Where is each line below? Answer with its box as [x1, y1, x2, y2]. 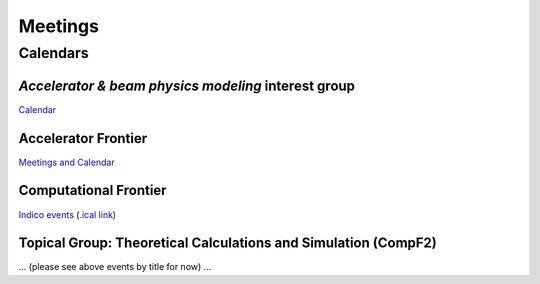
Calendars [18, 44, 89, 62]
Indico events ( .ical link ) [18, 208, 117, 220]
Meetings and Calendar [18, 156, 115, 168]
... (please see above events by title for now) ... [18, 261, 212, 273]
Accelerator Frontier [18, 130, 148, 147]
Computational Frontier [18, 182, 167, 199]
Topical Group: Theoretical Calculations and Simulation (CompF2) [18, 235, 437, 252]
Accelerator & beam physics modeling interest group [18, 77, 355, 94]
